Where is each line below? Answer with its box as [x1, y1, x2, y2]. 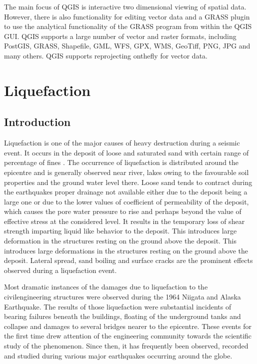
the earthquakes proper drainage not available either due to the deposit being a [4, 186, 247, 197]
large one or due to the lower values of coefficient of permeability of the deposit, [4, 196, 249, 206]
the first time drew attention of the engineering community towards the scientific [4, 330, 252, 341]
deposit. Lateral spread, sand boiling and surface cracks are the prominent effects [4, 255, 253, 265]
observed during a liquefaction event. [4, 264, 117, 275]
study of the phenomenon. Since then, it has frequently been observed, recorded [4, 340, 248, 351]
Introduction [4, 114, 71, 129]
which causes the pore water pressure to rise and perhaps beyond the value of [4, 206, 241, 216]
